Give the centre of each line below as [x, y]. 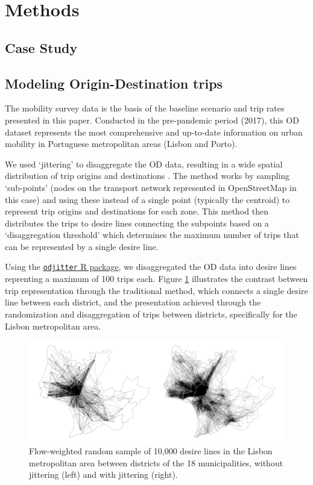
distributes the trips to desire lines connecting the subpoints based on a [137, 223]
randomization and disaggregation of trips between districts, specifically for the [151, 314]
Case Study [41, 47]
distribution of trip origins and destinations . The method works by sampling [147, 176]
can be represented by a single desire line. [82, 246]
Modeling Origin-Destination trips [114, 83]
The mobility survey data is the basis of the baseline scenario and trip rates [145, 108]
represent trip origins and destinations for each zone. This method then [137, 211]
